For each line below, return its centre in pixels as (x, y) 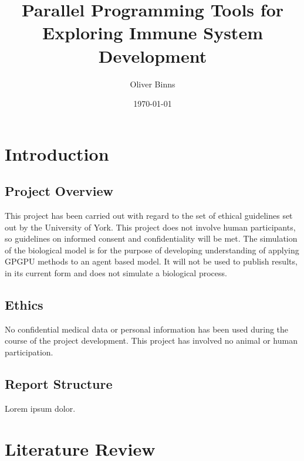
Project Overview (59, 191)
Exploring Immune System (153, 33)
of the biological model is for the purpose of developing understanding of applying (152, 250)
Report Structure (59, 384)
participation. (29, 352)
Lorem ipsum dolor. (40, 408)
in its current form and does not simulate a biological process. (116, 273)
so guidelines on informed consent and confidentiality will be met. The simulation (151, 238)
